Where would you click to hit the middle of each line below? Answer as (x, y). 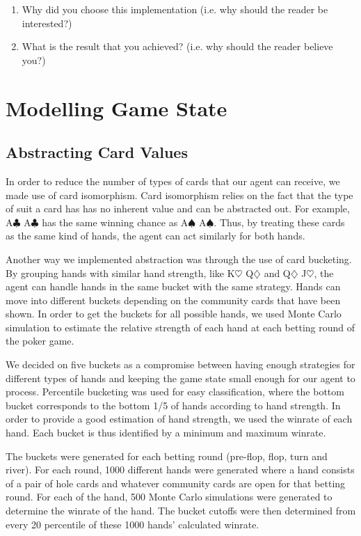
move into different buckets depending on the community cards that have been (173, 300)
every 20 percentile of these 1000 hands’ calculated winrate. (133, 524)
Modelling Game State (117, 108)
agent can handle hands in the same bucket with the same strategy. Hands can (173, 286)
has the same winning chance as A (115, 222)
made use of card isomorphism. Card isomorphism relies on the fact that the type (179, 195)
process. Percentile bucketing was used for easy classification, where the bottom (175, 392)
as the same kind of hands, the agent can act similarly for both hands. (155, 236)
